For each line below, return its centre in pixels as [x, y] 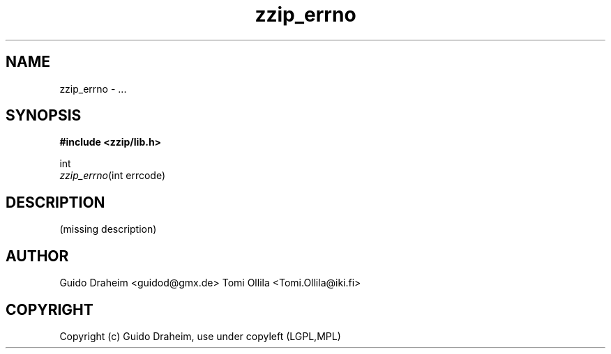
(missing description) [108, 229]
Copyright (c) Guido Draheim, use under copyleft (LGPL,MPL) [200, 336]
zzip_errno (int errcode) [113, 176]
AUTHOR [37, 256]
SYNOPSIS [44, 116]
